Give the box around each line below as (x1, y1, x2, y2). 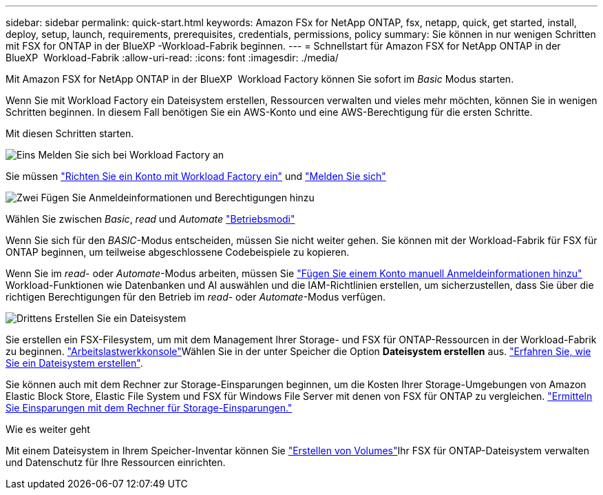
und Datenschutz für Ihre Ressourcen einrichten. (6, 456, 226, 468)
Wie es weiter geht (6, 423, 90, 435)
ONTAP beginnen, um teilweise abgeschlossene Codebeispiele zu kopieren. (6, 246, 350, 258)
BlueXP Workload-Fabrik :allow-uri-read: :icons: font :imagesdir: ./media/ (6, 52, 339, 63)
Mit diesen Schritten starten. (6, 128, 134, 139)
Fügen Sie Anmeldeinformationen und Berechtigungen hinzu (41, 192, 315, 203)
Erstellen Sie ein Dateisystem (54, 312, 187, 324)
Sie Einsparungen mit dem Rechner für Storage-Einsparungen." (6, 402, 293, 414)
